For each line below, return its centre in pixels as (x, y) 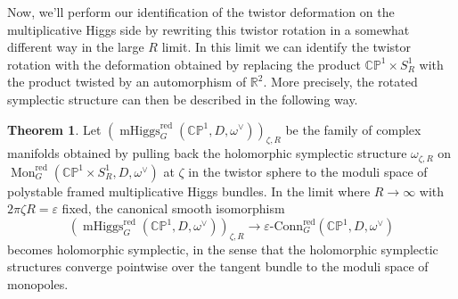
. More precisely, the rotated (340, 82)
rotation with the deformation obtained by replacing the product (184, 64)
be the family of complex (353, 129)
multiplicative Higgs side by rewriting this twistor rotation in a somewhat (209, 29)
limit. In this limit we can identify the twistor (286, 47)
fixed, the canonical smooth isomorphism (173, 208)
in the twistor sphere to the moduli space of (308, 171)
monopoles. (38, 283)
